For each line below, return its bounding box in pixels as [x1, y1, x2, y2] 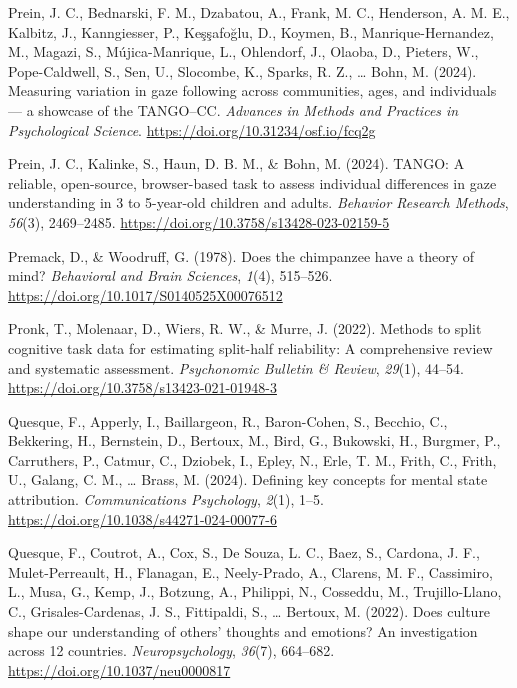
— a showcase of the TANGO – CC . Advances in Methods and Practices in [8, 99, 459, 120]
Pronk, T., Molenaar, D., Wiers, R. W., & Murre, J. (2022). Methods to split [8, 318, 482, 339]
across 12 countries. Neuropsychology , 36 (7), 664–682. [8, 640, 335, 661]
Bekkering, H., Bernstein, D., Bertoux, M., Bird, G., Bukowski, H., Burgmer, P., [8, 430, 501, 451]
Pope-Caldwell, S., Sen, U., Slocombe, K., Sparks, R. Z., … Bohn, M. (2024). [8, 60, 477, 81]
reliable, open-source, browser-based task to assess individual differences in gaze [8, 172, 497, 193]
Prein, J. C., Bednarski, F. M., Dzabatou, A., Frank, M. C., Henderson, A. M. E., [8, 2, 510, 22]
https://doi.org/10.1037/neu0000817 [8, 659, 231, 680]
